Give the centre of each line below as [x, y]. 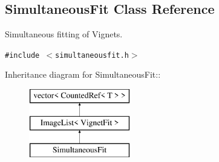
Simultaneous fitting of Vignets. [64, 34]
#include [22, 55]
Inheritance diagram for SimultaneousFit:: [83, 74]
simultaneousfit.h [92, 55]
